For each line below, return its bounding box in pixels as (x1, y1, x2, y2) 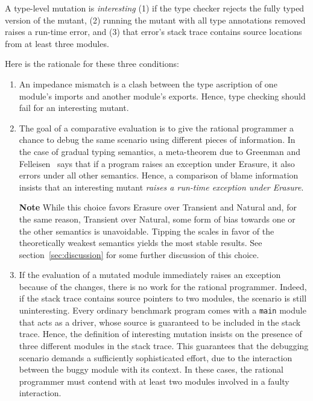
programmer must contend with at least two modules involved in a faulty (19, 374, 289, 387)
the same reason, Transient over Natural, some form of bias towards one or (19, 212, 296, 225)
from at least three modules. (5, 37, 109, 49)
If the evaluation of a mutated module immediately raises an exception (19, 268, 281, 281)
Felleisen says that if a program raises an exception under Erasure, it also (19, 157, 295, 169)
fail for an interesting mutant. (19, 101, 129, 114)
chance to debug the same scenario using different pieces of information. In (19, 133, 296, 146)
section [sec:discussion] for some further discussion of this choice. (19, 248, 259, 260)
